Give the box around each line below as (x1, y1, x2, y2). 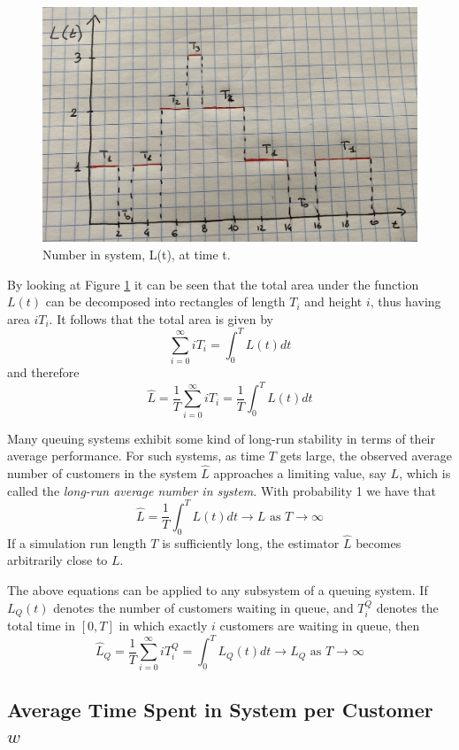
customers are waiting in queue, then (219, 615, 420, 634)
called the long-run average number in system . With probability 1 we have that (7, 481, 436, 499)
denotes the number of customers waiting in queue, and (53, 598, 354, 616)
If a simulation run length (7, 533, 147, 552)
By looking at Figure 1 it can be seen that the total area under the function (7, 274, 419, 293)
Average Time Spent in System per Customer (7, 695, 433, 723)
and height (304, 292, 363, 311)
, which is (399, 464, 451, 483)
